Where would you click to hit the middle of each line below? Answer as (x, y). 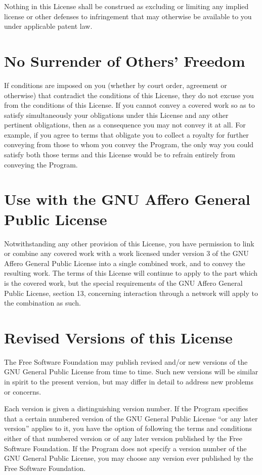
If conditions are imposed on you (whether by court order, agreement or (116, 85)
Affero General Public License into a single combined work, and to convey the (125, 263)
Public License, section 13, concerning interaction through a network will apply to (131, 293)
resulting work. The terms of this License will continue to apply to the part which (131, 273)
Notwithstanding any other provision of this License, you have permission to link (129, 243)
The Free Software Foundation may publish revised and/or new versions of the (126, 361)
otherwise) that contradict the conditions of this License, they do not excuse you (129, 95)
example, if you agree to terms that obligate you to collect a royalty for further (126, 134)
